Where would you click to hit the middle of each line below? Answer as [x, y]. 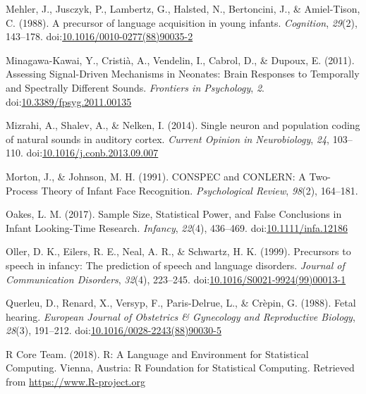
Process [22, 190]
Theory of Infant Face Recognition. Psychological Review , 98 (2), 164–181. [200, 190]
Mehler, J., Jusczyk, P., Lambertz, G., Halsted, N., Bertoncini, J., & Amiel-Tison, [183, 8]
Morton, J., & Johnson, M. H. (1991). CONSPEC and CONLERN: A [156, 176]
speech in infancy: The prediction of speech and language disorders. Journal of [175, 265]
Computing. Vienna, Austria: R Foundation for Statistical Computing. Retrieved [180, 368]
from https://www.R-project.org [75, 382]
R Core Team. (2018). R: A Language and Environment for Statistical [157, 353]
